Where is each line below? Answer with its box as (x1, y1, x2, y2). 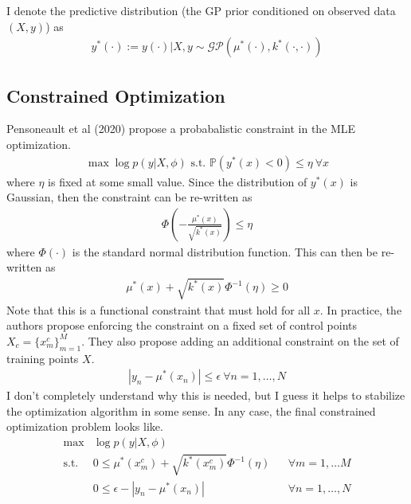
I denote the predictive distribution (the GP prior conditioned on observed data (6, 2, 396, 18)
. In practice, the (319, 301, 402, 318)
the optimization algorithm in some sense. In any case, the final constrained (6, 402, 376, 419)
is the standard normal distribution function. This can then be (72, 243, 378, 260)
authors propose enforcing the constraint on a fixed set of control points (6, 317, 358, 334)
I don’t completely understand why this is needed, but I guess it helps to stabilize (6, 387, 405, 404)
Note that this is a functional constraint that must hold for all (6, 301, 311, 318)
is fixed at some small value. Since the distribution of (48, 173, 307, 189)
